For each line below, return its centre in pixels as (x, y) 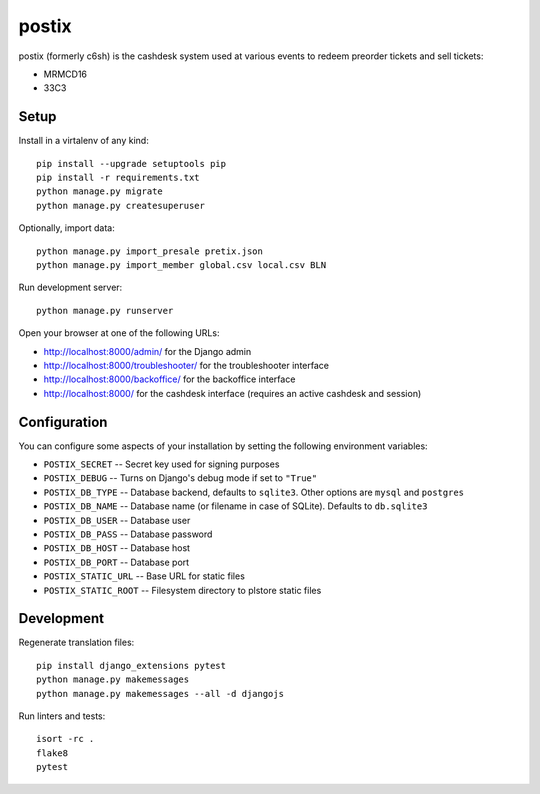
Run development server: (70, 287)
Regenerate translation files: (76, 642)
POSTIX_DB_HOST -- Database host (116, 548)
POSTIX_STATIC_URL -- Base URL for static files (144, 576)
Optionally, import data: (66, 228)
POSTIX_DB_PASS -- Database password (128, 534)
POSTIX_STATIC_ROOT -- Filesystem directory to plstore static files (182, 590)
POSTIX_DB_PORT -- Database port (116, 562)
